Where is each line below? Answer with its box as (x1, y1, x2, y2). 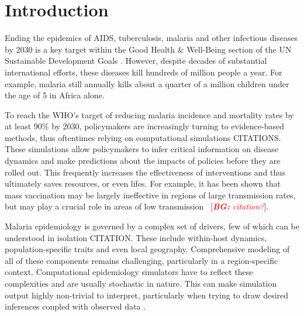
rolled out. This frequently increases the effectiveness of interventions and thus (5, 166, 286, 178)
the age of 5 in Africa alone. (5, 89, 105, 101)
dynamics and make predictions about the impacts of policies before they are (5, 154, 281, 167)
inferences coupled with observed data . (5, 300, 146, 312)
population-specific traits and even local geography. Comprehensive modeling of (5, 243, 290, 255)
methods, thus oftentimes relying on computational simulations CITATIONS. (5, 131, 281, 143)
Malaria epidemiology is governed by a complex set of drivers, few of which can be (5, 220, 299, 232)
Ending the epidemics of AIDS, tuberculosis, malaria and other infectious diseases (5, 32, 298, 44)
